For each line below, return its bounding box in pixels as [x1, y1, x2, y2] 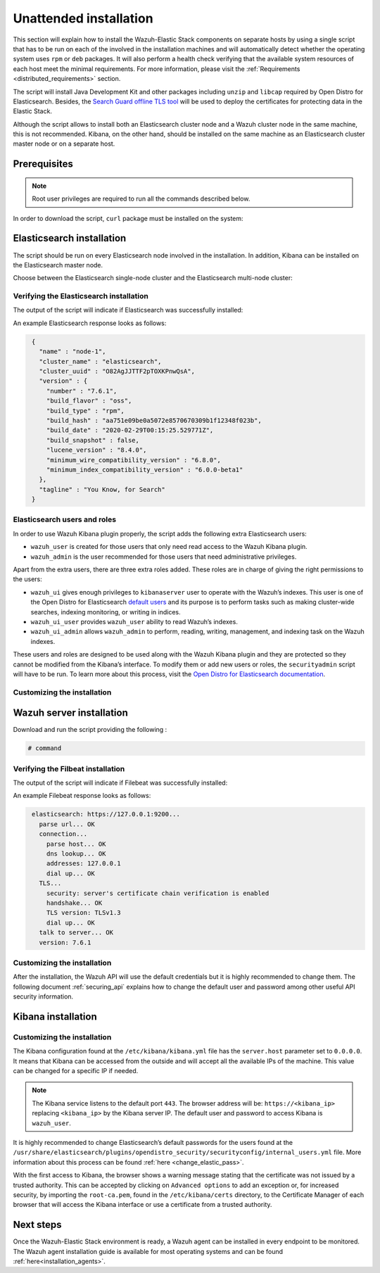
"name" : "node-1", [39, 348, 106, 355]
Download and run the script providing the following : [13, 726, 167, 734]
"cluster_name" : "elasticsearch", [39, 357, 162, 365]
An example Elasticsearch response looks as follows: [13, 319, 167, 327]
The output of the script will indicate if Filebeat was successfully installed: [13, 778, 228, 787]
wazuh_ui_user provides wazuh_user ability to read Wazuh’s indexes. [30, 617, 239, 626]
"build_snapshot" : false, [46, 436, 140, 444]
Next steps [13, 1219, 62, 1231]
